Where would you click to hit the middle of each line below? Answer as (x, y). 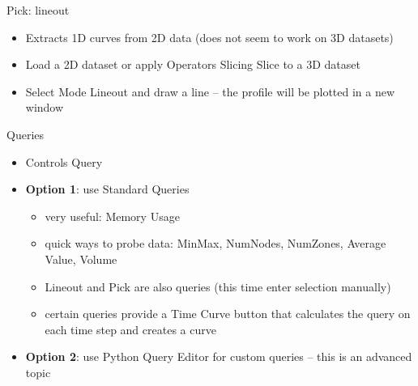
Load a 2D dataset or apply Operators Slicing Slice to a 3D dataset (193, 64)
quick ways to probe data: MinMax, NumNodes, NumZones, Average (215, 243)
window (45, 107)
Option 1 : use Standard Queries (107, 189)
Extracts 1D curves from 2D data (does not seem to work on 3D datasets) (209, 37)
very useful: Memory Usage (112, 216)
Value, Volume (81, 259)
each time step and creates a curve (130, 329)
